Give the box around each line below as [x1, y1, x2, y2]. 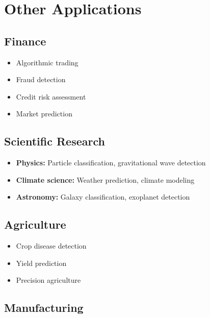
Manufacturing [4, 300, 84, 315]
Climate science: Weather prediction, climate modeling [16, 174, 195, 185]
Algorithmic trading [16, 57, 78, 67]
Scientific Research [4, 133, 105, 149]
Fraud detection [16, 74, 66, 85]
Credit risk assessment [16, 91, 86, 102]
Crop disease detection [16, 240, 87, 251]
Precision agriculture [16, 275, 81, 285]
